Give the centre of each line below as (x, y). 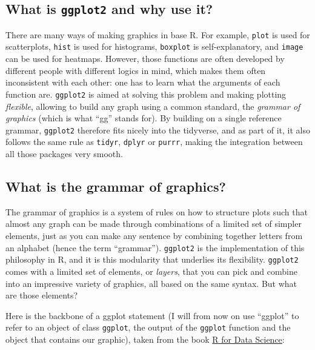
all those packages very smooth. (64, 154)
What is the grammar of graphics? (116, 187)
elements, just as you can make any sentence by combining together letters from (154, 236)
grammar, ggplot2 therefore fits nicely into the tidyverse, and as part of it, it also (158, 130)
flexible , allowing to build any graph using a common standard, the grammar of (153, 106)
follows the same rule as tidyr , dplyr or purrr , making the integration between (154, 142)
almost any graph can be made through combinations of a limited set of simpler (154, 224)
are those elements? (42, 295)
